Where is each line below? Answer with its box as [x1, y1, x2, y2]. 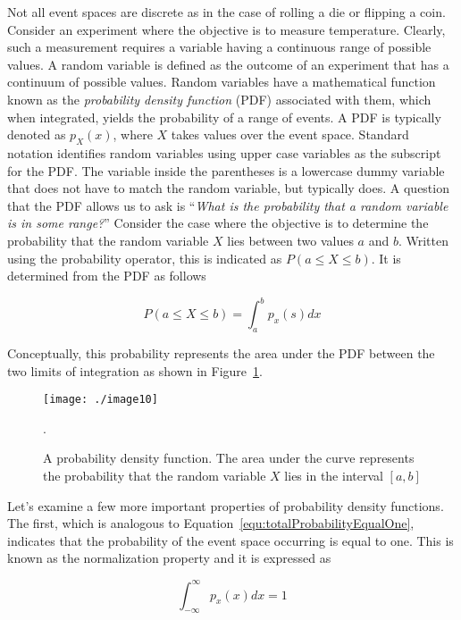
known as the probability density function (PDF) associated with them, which [7, 89, 432, 108]
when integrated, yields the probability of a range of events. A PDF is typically [7, 107, 441, 126]
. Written [398, 230, 448, 249]
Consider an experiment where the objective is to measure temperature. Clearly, [7, 20, 446, 38]
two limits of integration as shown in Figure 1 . [7, 361, 263, 380]
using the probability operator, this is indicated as [7, 248, 282, 267]
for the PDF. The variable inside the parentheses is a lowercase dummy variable [7, 161, 445, 180]
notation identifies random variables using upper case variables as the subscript [7, 143, 441, 162]
